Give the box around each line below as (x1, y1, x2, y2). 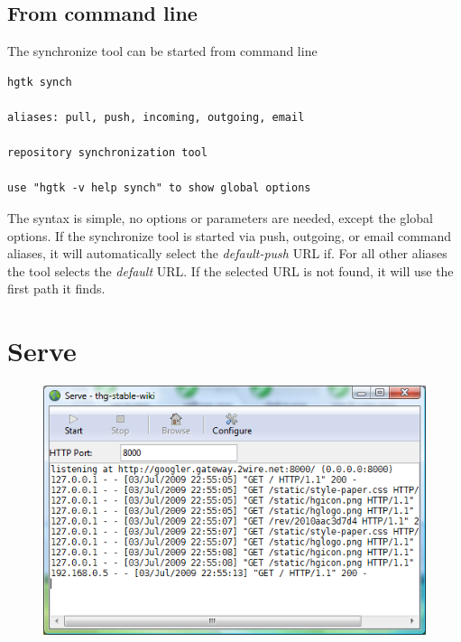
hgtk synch (7, 75, 72, 88)
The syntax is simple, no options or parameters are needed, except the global (7, 208, 433, 227)
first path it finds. (7, 279, 106, 298)
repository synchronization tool (7, 146, 207, 160)
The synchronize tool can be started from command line (7, 42, 318, 60)
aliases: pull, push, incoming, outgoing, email (7, 110, 305, 124)
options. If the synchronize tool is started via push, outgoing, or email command (7, 226, 452, 245)
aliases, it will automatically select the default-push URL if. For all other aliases (7, 244, 447, 263)
